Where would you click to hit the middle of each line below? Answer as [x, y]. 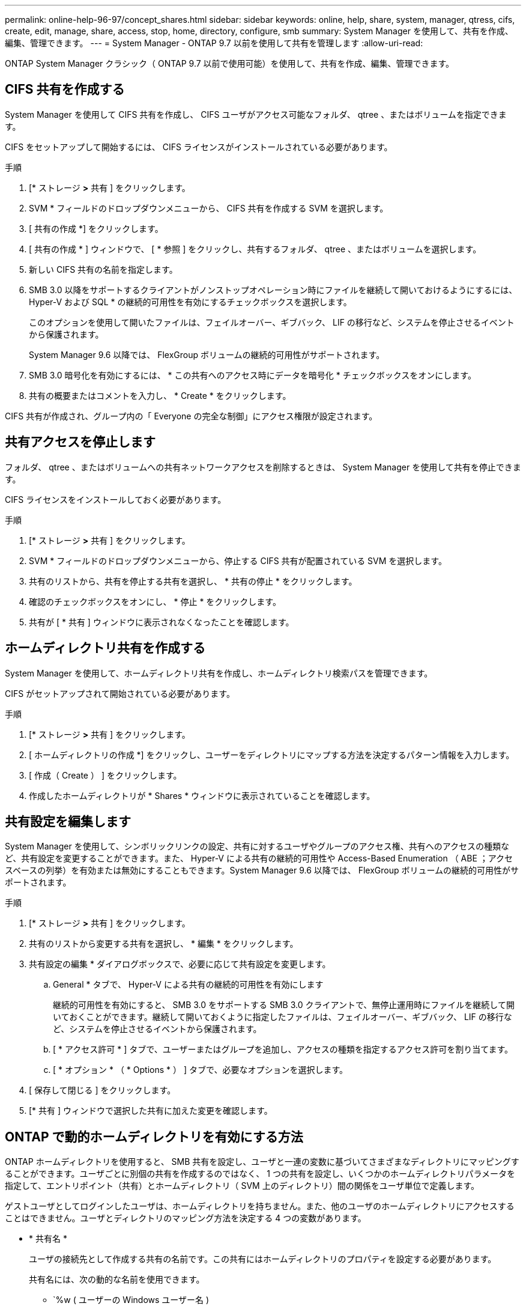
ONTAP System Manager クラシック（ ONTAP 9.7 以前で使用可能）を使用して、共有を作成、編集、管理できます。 [230, 63]
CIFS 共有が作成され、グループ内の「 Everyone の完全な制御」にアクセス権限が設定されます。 [191, 416]
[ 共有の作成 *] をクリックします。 [96, 228]
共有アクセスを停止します [80, 442]
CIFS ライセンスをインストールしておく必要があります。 [116, 499]
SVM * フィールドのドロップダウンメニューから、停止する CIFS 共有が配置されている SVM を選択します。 [238, 560]
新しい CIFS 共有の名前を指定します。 [103, 269]
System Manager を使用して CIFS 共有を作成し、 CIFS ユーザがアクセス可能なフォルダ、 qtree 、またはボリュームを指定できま [256, 114]
